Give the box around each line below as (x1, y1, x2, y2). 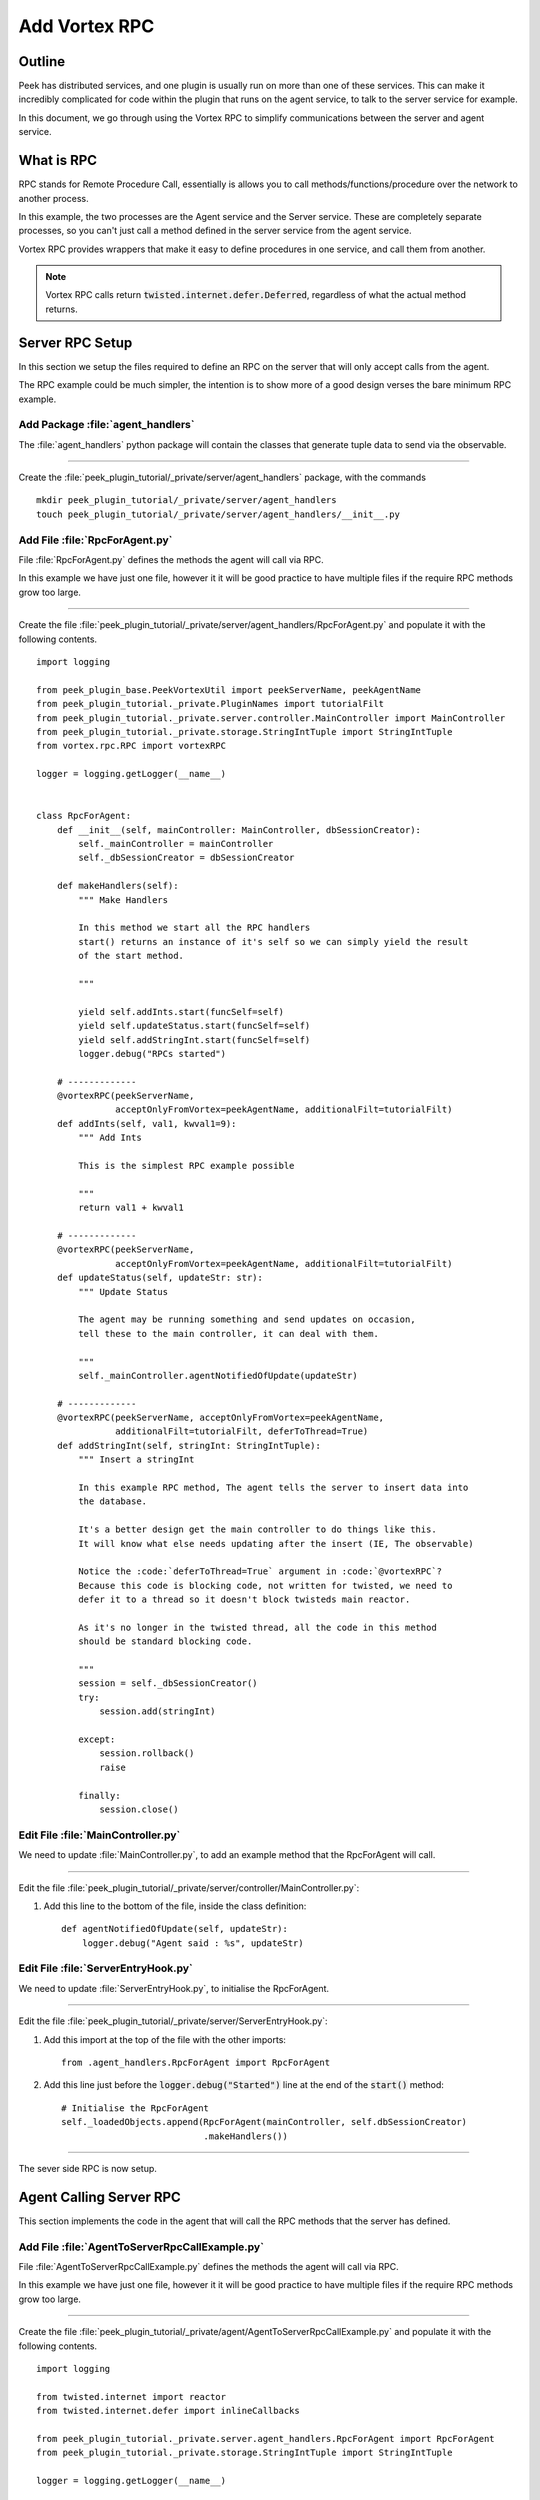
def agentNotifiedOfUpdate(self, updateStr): (61, 1923, 289, 1935)
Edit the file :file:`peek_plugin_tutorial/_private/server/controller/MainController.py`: (18, 1881, 360, 1894)
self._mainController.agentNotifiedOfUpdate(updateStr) (78, 1370, 359, 1381)
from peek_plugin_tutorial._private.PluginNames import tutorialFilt (36, 698, 385, 710)
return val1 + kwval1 (78, 1202, 185, 1214)
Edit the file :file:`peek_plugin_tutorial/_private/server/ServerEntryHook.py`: (18, 2015, 329, 2027)
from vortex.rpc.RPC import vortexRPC (36, 740, 227, 752)
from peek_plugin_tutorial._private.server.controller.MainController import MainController (36, 712, 506, 724)
